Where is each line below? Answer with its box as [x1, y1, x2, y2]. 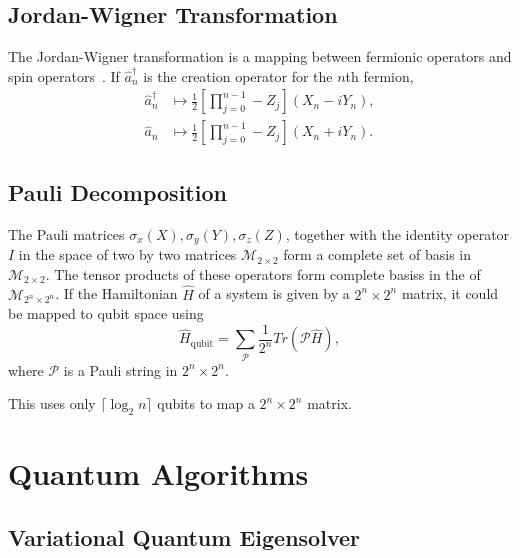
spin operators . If [8, 65, 120, 86]
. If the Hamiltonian [55, 283, 178, 304]
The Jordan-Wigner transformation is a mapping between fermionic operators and [8, 46, 512, 67]
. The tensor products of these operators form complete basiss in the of [45, 263, 481, 284]
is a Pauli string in [63, 359, 178, 380]
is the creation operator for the [143, 65, 333, 86]
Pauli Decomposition [8, 176, 227, 207]
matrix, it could [401, 283, 499, 304]
